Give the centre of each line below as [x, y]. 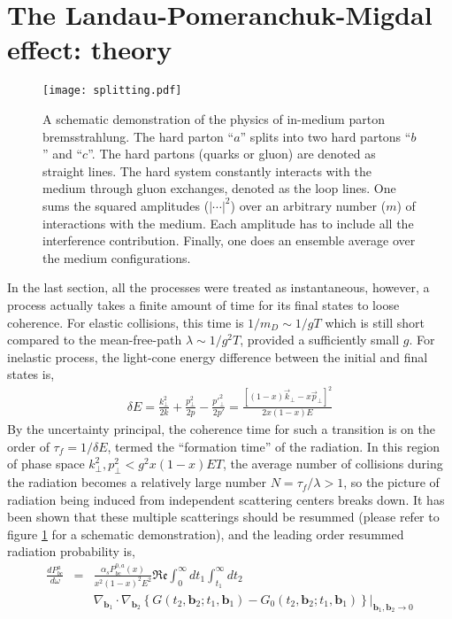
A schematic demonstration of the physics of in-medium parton [214, 118]
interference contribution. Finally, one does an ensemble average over [229, 240]
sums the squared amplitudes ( [126, 205]
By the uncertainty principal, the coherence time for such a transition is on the [222, 429]
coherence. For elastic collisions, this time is [126, 322]
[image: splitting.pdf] [112, 91]
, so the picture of [391, 482]
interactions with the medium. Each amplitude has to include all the [228, 223]
